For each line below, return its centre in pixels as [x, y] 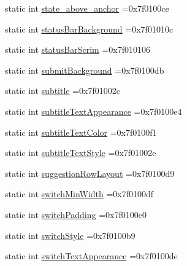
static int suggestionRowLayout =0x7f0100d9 [90, 173]
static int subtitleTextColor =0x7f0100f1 [81, 132]
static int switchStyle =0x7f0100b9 [70, 235]
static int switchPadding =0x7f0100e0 [76, 214]
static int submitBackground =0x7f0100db [85, 70]
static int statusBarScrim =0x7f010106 [78, 49]
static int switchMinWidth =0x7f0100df [79, 194]
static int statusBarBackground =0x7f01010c [89, 29]
